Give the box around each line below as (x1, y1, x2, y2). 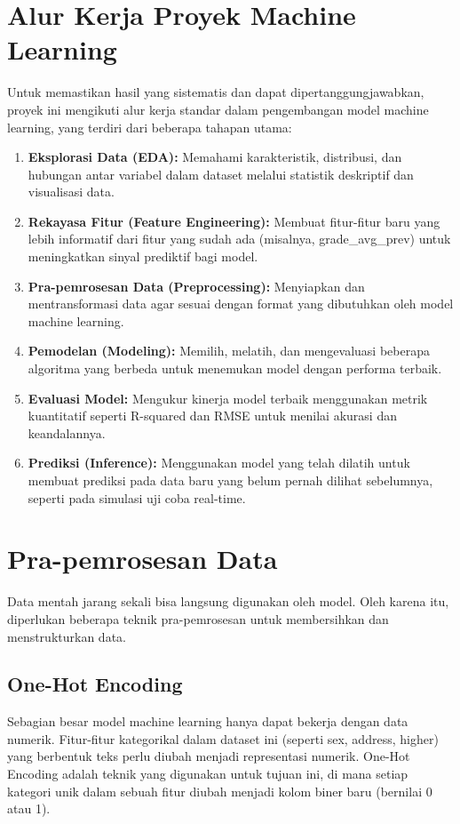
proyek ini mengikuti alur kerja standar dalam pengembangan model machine (7, 100, 429, 118)
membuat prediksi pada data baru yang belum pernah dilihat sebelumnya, (28, 471, 433, 489)
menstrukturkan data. (7, 627, 126, 645)
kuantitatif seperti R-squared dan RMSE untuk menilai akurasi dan (28, 406, 397, 425)
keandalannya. (28, 423, 106, 442)
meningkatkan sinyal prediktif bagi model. (28, 247, 258, 266)
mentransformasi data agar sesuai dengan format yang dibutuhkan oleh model (28, 294, 454, 313)
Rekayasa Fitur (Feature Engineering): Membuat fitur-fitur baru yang (28, 212, 440, 230)
